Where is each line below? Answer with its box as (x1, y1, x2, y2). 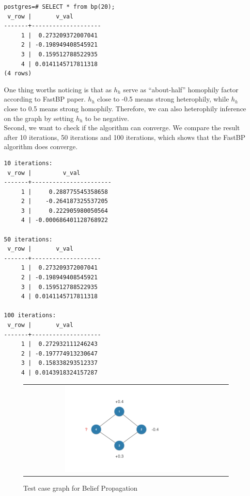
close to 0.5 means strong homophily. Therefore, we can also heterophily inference (4, 103, 246, 113)
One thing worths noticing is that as (4, 84, 112, 94)
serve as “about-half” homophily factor (123, 84, 239, 94)
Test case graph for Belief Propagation (23, 482, 138, 493)
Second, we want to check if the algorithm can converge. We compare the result (4, 122, 240, 133)
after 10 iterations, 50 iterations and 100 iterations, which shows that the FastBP (4, 132, 246, 142)
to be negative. (85, 113, 129, 123)
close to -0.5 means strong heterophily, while (97, 94, 229, 104)
